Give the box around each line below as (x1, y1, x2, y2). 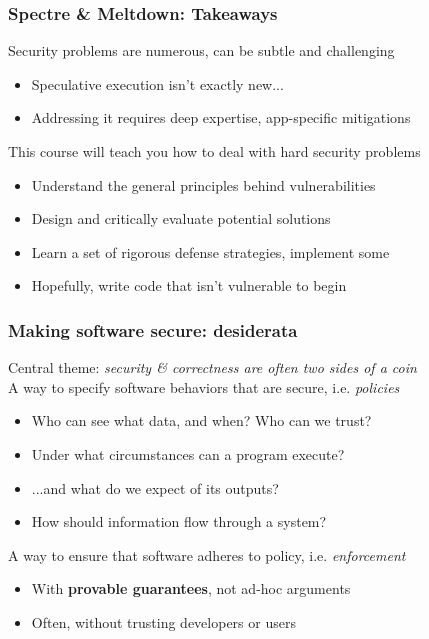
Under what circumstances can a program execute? (31, 443, 345, 464)
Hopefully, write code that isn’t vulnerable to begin (31, 275, 347, 296)
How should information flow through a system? (31, 511, 327, 532)
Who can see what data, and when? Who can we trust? (31, 410, 372, 431)
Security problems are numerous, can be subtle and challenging (8, 40, 395, 61)
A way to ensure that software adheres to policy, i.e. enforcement (8, 544, 406, 565)
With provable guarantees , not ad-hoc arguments (31, 578, 351, 599)
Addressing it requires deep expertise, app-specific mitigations (31, 107, 411, 128)
